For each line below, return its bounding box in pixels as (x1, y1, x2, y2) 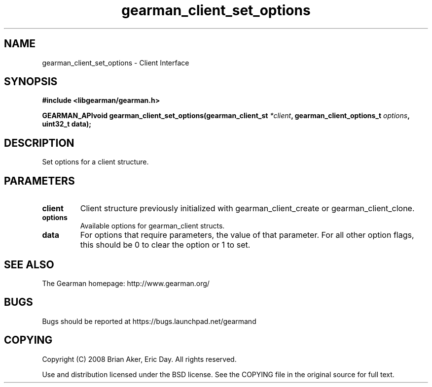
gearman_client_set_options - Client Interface (42, 58, 189, 67)
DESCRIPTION (4, 136, 74, 149)
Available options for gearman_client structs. (80, 222, 225, 230)
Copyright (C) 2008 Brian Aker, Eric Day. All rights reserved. (42, 355, 237, 363)
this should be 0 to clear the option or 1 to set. (80, 240, 251, 250)
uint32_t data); (42, 120, 92, 129)
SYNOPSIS (4, 75, 58, 88)
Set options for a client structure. (42, 158, 149, 166)
